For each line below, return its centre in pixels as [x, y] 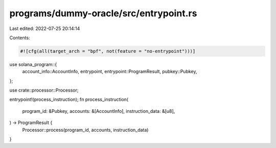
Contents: [20, 38]
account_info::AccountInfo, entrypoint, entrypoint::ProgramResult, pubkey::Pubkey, [110, 72]
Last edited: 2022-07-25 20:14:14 [45, 28]
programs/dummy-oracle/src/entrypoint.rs [103, 13]
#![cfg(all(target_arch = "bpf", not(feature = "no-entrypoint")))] [108, 51]
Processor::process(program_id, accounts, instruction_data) [85, 130]
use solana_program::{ [33, 64]
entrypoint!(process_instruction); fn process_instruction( [69, 100]
